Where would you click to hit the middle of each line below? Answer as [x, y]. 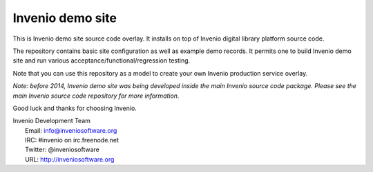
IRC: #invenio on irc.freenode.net [72, 140]
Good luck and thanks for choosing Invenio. [75, 108]
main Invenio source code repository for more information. [96, 96]
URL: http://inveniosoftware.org [70, 159]
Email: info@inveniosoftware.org [71, 130]
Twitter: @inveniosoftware [63, 150]
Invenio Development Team [52, 121]
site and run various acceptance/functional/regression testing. [102, 61]
